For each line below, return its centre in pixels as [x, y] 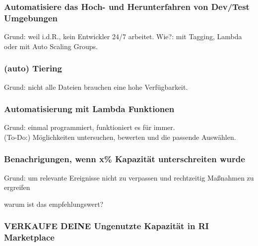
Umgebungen [31, 18]
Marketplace [29, 237]
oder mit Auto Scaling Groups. [51, 46]
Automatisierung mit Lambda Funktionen [89, 109]
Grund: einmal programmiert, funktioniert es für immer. [90, 127]
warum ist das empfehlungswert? [54, 204]
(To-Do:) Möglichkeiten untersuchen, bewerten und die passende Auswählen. [120, 137]
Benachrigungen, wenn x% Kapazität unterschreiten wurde [125, 159]
